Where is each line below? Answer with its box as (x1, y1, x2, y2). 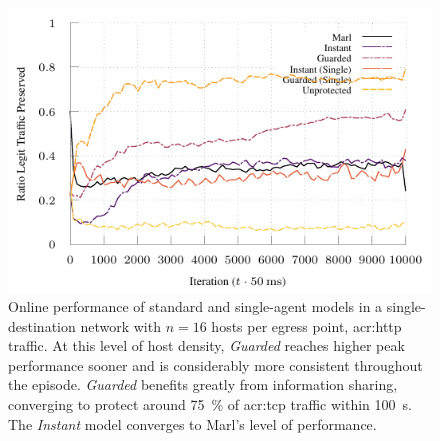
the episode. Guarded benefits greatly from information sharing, (8, 374, 398, 395)
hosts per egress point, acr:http (211, 315, 402, 336)
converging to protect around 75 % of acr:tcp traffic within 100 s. (8, 394, 412, 415)
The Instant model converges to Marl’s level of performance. (8, 413, 377, 434)
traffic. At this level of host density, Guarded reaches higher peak (8, 335, 405, 356)
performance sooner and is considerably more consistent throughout (8, 354, 423, 375)
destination (8, 315, 76, 336)
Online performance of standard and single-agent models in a (8, 296, 383, 317)
